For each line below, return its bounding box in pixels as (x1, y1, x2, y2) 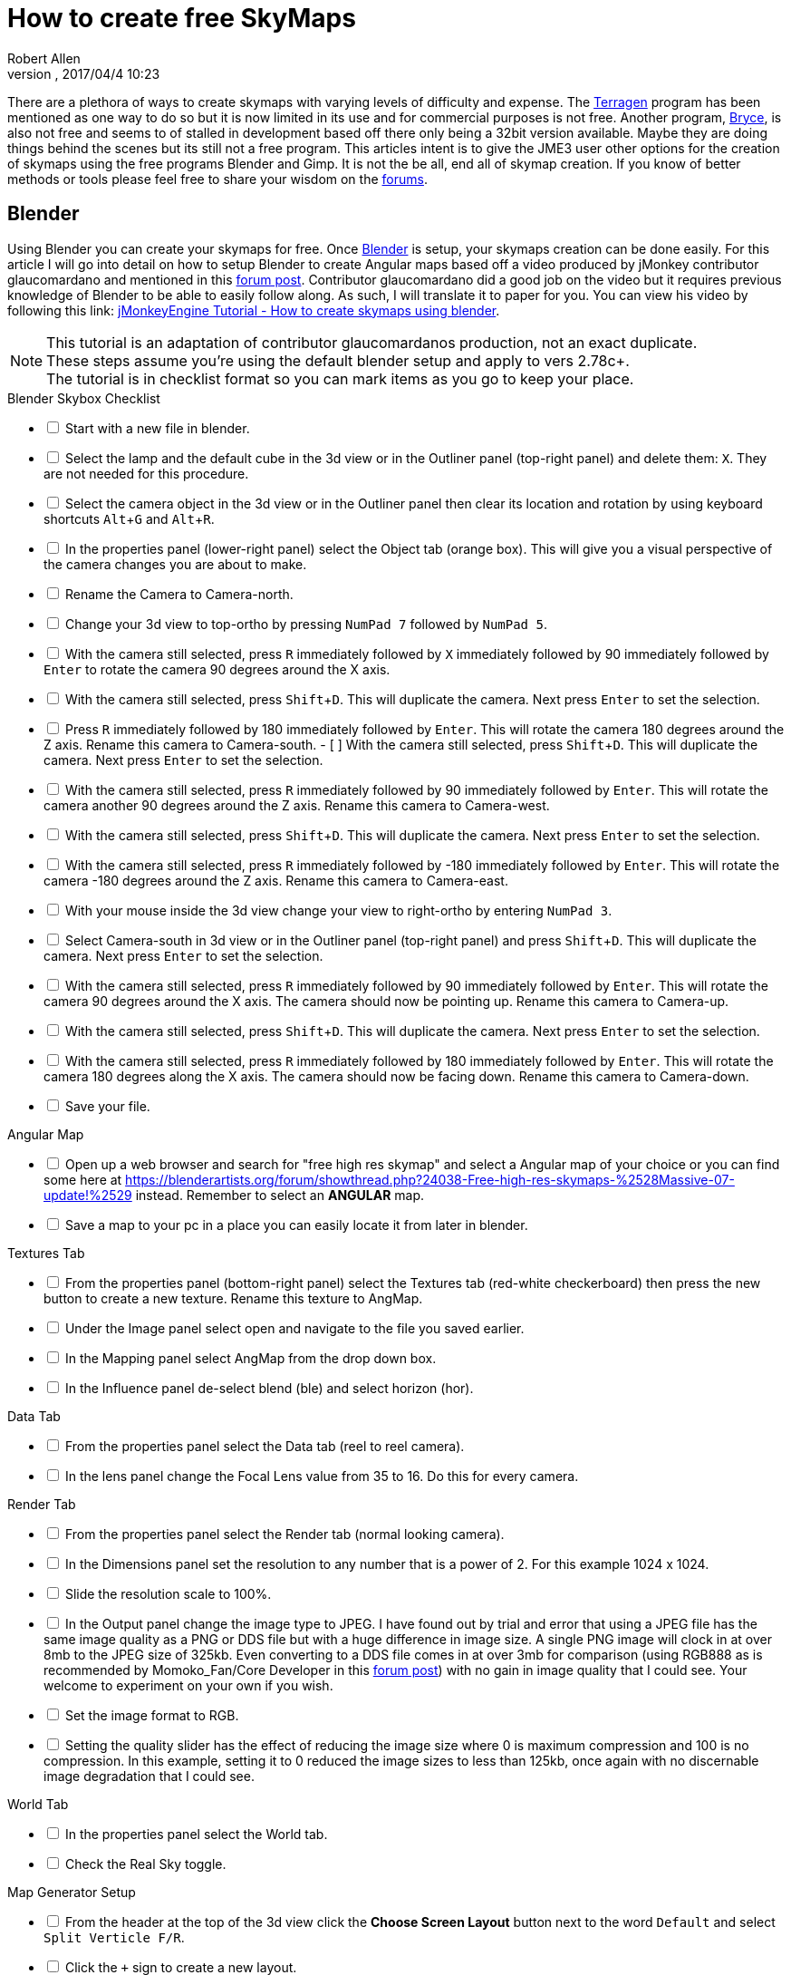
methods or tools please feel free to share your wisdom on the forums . (7, 170, 428, 187)
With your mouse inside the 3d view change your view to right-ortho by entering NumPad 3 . (64, 902, 613, 918)
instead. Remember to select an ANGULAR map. (135, 1186, 425, 1203)
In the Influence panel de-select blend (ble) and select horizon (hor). (64, 1380, 474, 1396)
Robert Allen (7, 50, 81, 66)
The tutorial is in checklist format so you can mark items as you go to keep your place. (46, 369, 634, 388)
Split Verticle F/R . (43, 1929, 185, 1945)
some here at (43, 1171, 122, 1187)
